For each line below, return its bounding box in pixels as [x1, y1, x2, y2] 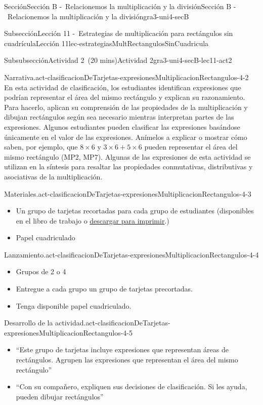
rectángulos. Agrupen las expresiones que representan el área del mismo [16, 354, 238, 365]
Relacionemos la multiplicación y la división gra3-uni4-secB [7, 11, 189, 21]
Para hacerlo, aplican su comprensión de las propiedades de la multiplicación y [4, 101, 248, 112]
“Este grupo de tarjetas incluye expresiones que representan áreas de [16, 344, 229, 355]
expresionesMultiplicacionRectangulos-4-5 [4, 327, 133, 338]
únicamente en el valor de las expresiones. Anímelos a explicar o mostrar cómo [4, 131, 247, 142]
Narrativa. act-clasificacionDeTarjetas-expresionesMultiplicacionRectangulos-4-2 [4, 71, 249, 82]
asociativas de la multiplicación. [4, 171, 103, 181]
